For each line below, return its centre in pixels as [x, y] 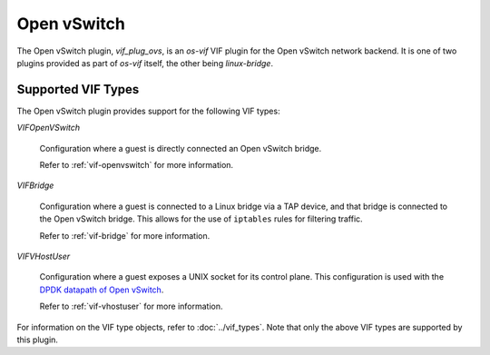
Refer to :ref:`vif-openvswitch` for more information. [137, 165]
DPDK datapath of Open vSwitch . [102, 290]
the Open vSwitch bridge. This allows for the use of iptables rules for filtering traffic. [201, 219]
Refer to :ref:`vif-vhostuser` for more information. [131, 306]
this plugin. [38, 340]
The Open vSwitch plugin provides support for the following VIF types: [148, 111]
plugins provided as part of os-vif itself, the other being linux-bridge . [145, 63]
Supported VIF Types [78, 89]
